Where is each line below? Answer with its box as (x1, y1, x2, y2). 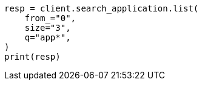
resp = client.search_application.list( (4, 4, 199, 13)
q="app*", (24, 33, 71, 42)
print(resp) (4, 52, 61, 61)
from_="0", (24, 13, 76, 23)
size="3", (24, 23, 71, 33)
